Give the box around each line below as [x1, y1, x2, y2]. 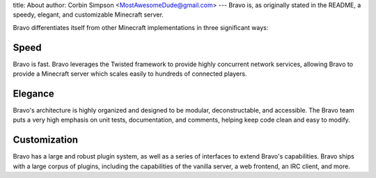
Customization [13, 134, 79, 146]
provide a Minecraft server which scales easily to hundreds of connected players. [13, 70, 247, 78]
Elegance [13, 88, 55, 99]
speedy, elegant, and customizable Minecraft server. [13, 10, 164, 19]
